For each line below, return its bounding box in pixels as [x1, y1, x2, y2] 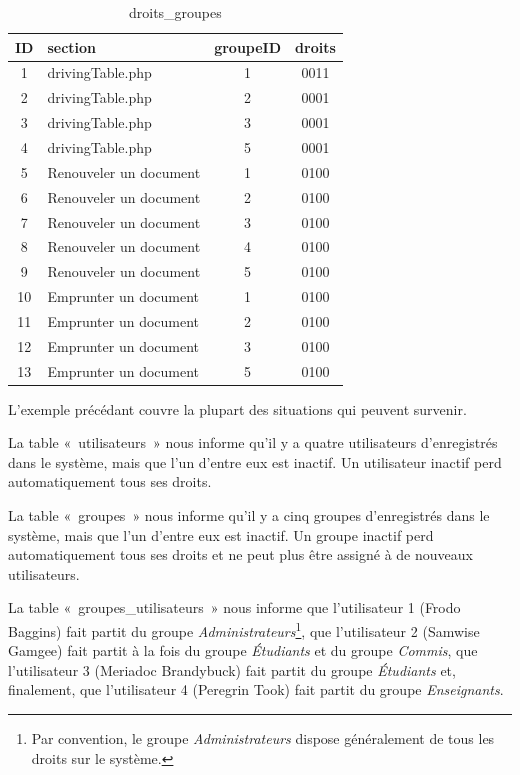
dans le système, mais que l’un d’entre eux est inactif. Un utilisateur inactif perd [8, 451, 502, 472]
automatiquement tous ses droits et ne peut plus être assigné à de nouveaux [8, 544, 473, 565]
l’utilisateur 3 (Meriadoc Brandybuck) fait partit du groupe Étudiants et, [8, 659, 456, 680]
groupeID [214, 36, 282, 57]
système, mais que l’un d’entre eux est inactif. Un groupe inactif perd [8, 524, 434, 545]
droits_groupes [128, 2, 222, 22]
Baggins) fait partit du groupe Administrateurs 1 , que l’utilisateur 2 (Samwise [8, 618, 480, 641]
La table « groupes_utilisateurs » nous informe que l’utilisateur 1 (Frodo [8, 597, 461, 618]
